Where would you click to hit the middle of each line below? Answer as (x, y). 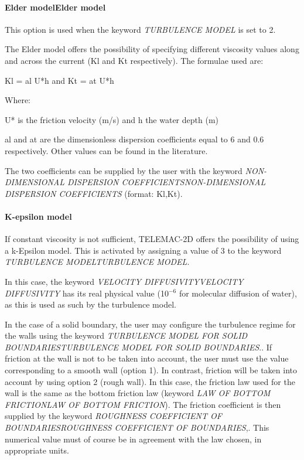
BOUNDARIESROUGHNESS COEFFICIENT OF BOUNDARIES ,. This (137, 427)
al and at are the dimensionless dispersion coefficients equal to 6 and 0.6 (134, 139)
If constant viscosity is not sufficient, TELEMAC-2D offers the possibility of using (152, 239)
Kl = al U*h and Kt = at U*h (59, 80)
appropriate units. (37, 450)
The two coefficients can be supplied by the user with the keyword (124, 170)
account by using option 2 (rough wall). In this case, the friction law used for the (150, 381)
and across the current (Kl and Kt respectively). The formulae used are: (134, 60)
